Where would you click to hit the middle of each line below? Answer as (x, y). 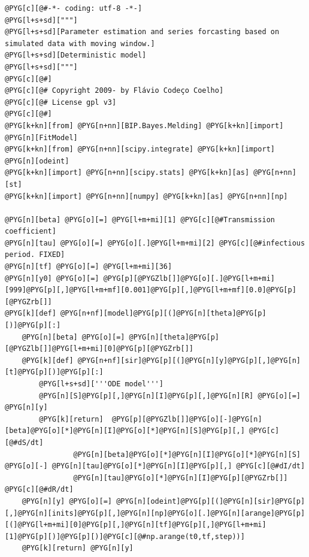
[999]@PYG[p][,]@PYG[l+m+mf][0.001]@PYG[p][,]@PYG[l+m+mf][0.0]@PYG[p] (151, 290)
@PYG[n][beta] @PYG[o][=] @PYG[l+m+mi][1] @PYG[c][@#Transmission (140, 220)
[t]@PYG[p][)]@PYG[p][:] (54, 372)
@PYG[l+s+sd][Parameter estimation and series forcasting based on (142, 32)
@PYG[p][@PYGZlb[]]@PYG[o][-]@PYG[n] (187, 419)
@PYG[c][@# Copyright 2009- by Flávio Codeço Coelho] (114, 91)
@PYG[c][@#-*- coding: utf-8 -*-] (74, 8)
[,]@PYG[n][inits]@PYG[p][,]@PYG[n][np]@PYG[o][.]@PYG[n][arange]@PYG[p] (155, 513)
